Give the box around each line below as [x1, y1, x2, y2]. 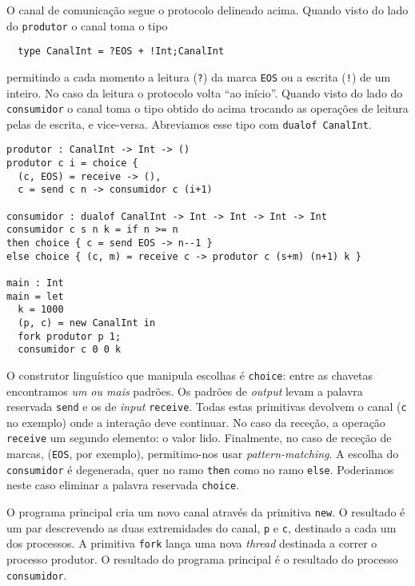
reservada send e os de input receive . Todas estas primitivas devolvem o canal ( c [6, 398, 407, 415]
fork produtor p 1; [18, 330, 122, 342]
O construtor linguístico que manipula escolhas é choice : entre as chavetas [6, 366, 373, 383]
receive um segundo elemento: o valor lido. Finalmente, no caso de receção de [6, 429, 392, 446]
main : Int [6, 277, 64, 289]
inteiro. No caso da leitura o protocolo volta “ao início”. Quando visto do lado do [6, 84, 403, 101]
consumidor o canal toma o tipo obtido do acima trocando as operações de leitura [6, 100, 409, 117]
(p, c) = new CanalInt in [18, 317, 156, 329]
